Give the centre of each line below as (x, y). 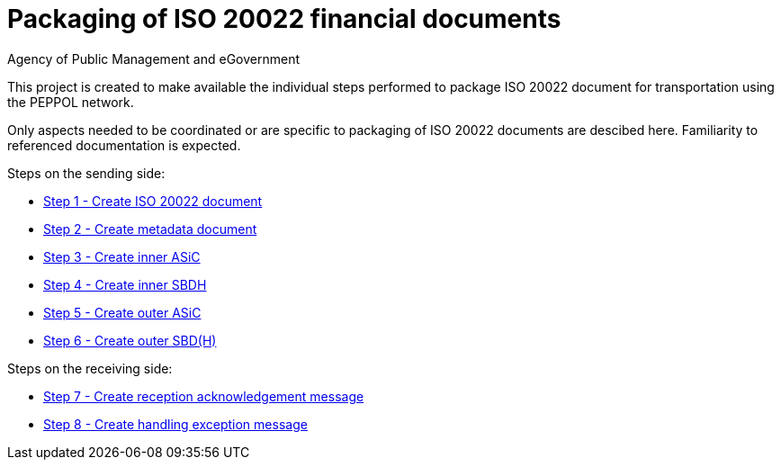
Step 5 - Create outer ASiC (122, 312)
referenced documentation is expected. (124, 145)
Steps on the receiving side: (90, 368)
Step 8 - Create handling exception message (175, 424)
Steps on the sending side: (86, 173)
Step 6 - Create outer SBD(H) (130, 340)
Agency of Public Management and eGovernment (154, 58)
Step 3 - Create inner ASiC (122, 256)
